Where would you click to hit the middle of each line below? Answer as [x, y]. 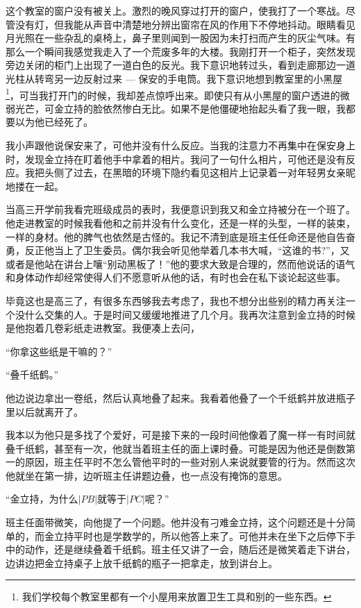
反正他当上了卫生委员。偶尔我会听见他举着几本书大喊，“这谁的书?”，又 [187, 250]
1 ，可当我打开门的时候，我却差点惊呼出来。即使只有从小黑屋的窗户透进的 [173, 94]
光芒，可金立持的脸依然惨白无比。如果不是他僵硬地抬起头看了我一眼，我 [180, 108]
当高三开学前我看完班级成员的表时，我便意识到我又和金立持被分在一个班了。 [180, 209]
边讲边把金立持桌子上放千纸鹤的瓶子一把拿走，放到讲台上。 [142, 563]
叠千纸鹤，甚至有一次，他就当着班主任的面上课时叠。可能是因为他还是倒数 [176, 448]
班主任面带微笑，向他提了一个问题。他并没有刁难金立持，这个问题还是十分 [176, 522]
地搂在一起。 [35, 186]
